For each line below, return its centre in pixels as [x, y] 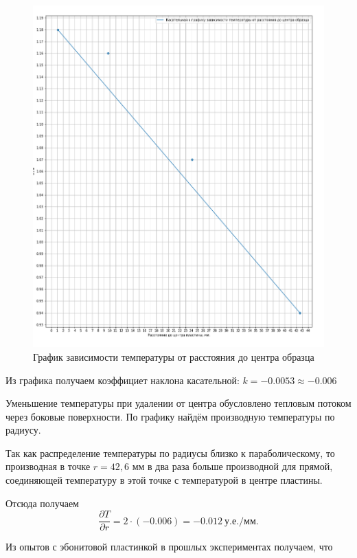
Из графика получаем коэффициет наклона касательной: [123, 380]
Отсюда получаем [42, 503]
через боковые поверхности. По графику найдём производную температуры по [170, 416]
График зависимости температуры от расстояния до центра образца [174, 356]
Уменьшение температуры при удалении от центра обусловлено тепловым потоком [178, 403]
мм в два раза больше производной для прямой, [232, 466]
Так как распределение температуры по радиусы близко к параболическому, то [170, 453]
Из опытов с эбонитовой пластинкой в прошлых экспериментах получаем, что [169, 547]
